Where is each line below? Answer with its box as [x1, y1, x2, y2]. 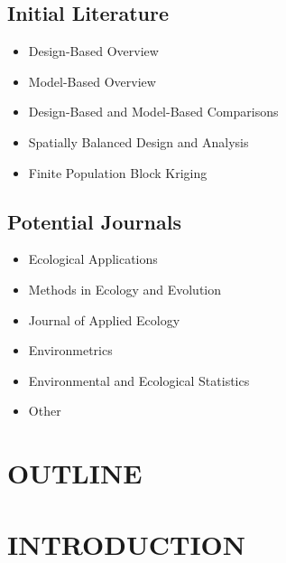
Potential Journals [7, 207, 181, 235]
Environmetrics [28, 341, 113, 360]
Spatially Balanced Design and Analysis [28, 132, 249, 151]
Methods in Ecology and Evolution [28, 279, 222, 298]
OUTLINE [7, 455, 143, 492]
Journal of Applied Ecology [28, 310, 180, 329]
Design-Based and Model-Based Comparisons [28, 102, 279, 121]
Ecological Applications [28, 249, 158, 268]
